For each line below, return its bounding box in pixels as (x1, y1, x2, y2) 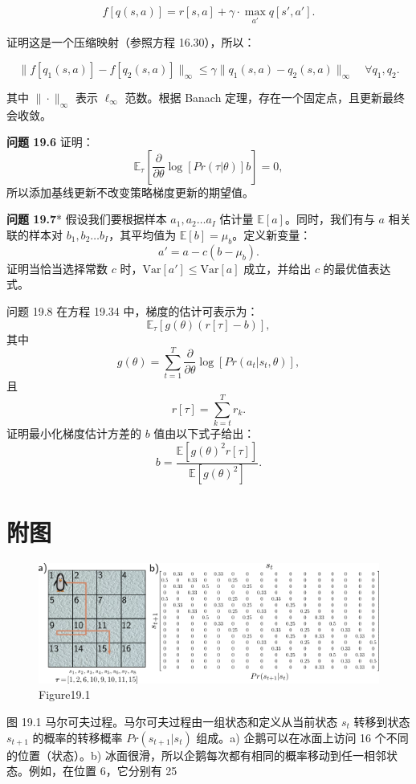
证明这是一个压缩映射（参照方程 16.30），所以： (6, 34, 255, 51)
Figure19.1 (39, 686, 91, 703)
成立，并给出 (243, 259, 312, 276)
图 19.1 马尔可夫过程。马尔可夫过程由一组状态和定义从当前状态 (6, 713, 338, 729)
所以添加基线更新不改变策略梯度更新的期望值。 (6, 183, 254, 200)
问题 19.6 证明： (6, 133, 94, 150)
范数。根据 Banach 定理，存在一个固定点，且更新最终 (124, 88, 406, 105)
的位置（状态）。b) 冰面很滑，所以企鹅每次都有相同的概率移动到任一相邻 (6, 746, 386, 763)
